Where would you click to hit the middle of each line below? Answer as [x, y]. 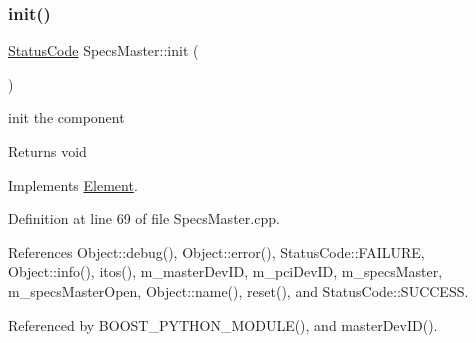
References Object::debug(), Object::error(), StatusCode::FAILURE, [216, 251]
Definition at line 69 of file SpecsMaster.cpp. [144, 218]
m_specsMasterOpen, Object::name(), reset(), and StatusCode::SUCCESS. [238, 290]
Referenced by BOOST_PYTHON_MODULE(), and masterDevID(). [223, 324]
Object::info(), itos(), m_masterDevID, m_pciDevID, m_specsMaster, [225, 271]
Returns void [47, 151]
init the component [66, 117]
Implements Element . [73, 184]
